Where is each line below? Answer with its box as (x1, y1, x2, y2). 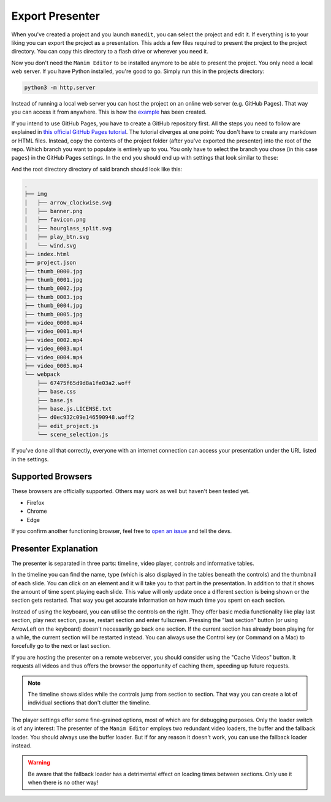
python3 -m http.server (24, 84, 96, 91)
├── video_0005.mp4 (24, 362, 83, 369)
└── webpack (24, 371, 61, 378)
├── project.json (24, 259, 77, 267)
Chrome (26, 507, 47, 515)
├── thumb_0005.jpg (24, 311, 83, 317)
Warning (28, 759, 50, 766)
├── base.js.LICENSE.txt (37, 405, 112, 412)
